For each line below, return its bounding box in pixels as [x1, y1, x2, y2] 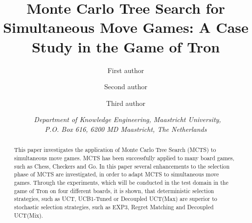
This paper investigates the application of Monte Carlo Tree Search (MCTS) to [14, 146, 216, 154]
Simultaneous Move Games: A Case [3, 17, 249, 37]
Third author [106, 98, 146, 108]
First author [107, 65, 144, 75]
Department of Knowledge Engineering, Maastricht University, [34, 114, 221, 124]
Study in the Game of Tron [31, 36, 220, 56]
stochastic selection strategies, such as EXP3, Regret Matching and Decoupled [14, 202, 214, 211]
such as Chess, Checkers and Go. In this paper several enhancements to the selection [14, 162, 230, 170]
